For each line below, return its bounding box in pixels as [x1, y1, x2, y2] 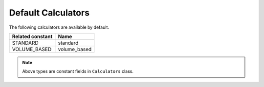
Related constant [12, 33, 53, 40]
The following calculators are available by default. [9, 24, 110, 30]
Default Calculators [9, 7, 90, 18]
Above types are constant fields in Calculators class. [22, 69, 134, 74]
